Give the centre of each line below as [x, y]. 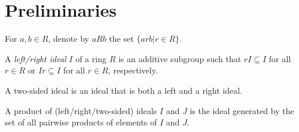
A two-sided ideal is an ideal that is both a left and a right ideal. [123, 90]
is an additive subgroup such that [180, 58]
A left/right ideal [36, 58]
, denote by [68, 39]
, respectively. [133, 70]
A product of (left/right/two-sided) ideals [81, 110]
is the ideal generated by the [242, 110]
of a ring [91, 58]
